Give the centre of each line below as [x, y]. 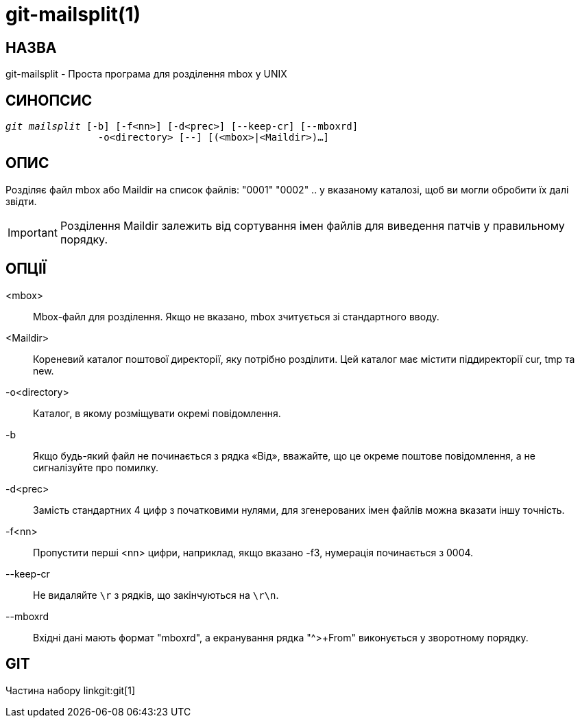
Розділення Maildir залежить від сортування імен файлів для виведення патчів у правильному [312, 225]
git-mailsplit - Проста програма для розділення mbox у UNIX [146, 74]
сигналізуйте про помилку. [96, 467]
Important [33, 232]
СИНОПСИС [49, 100]
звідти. [21, 201]
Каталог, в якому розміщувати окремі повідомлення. [157, 413]
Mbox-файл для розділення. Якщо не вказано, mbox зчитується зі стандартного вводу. [236, 316]
